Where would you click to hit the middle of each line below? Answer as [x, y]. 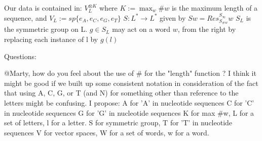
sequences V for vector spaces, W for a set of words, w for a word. [107, 132]
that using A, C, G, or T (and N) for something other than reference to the [121, 93]
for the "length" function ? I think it [200, 73]
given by [173, 17]
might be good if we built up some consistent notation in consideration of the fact [131, 83]
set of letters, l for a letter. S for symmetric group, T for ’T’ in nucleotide [118, 123]
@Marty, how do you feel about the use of [69, 73]
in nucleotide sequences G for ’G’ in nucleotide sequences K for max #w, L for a [129, 112]
